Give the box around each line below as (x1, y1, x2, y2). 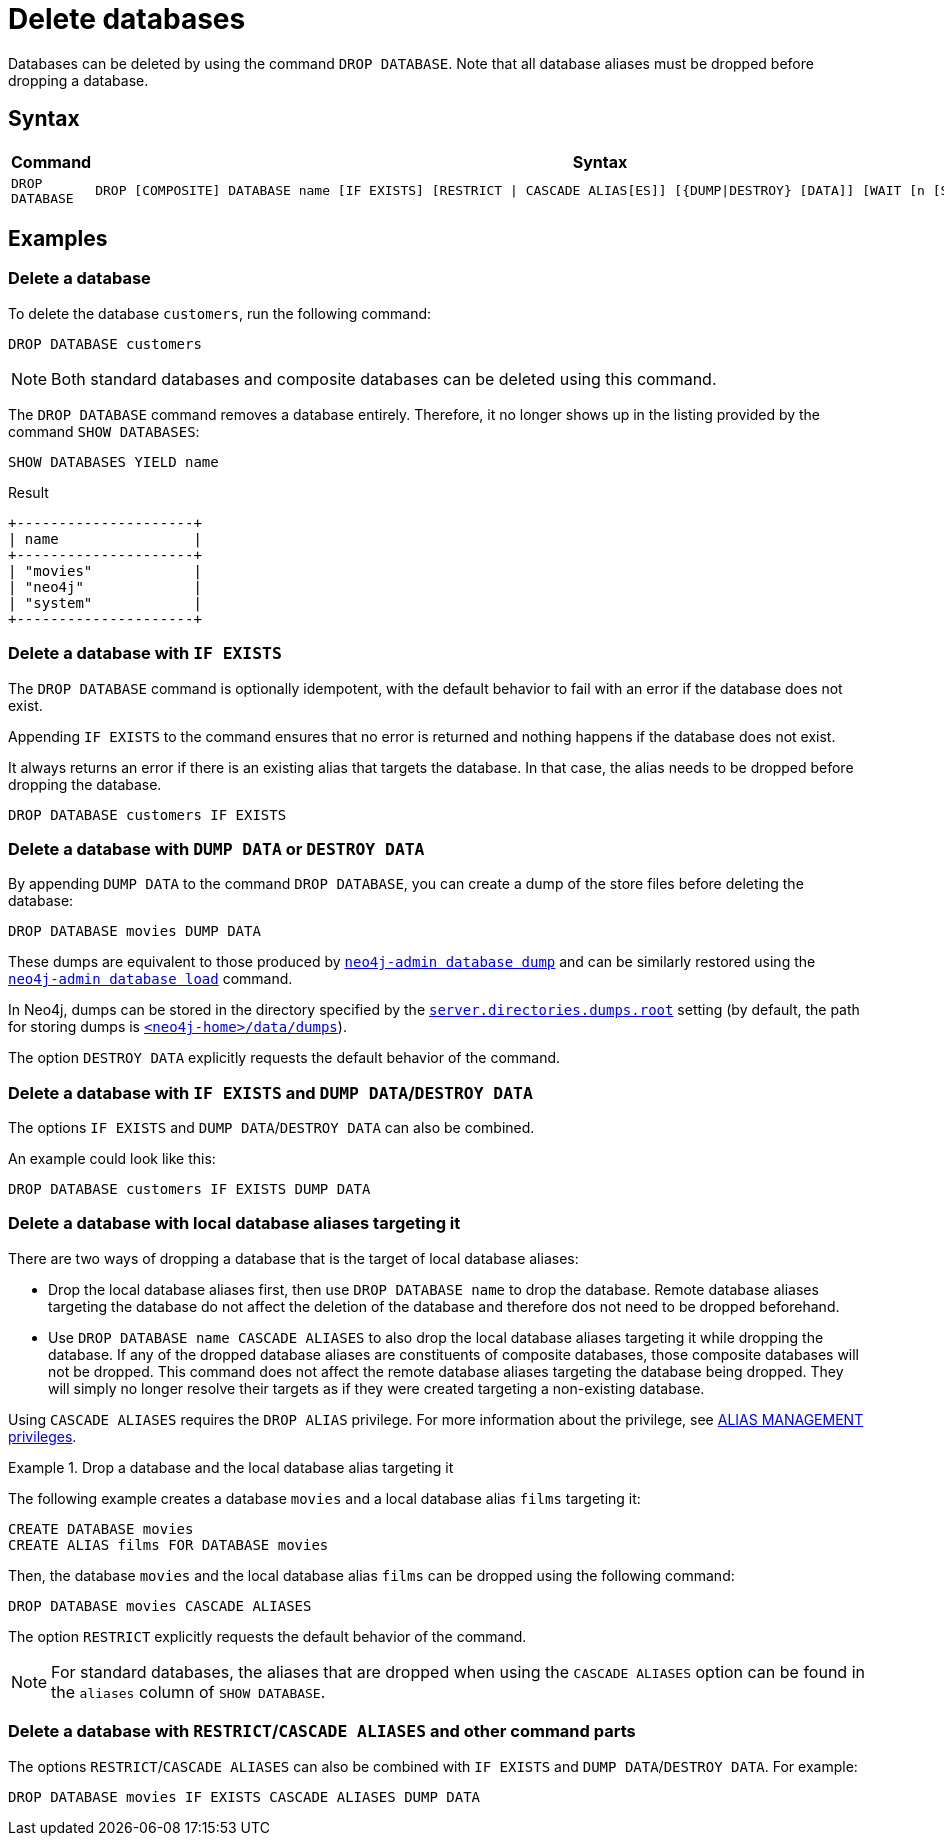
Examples (8, 226, 108, 252)
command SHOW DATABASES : (8, 422, 200, 440)
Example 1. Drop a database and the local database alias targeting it (8, 1458, 454, 1476)
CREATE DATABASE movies (8, 1520, 194, 1537)
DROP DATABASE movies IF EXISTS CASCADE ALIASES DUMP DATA (8, 1788, 481, 1805)
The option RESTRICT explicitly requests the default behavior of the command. (8, 1627, 527, 1645)
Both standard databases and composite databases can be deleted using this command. (51, 368, 717, 389)
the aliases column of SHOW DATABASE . (51, 1681, 326, 1702)
